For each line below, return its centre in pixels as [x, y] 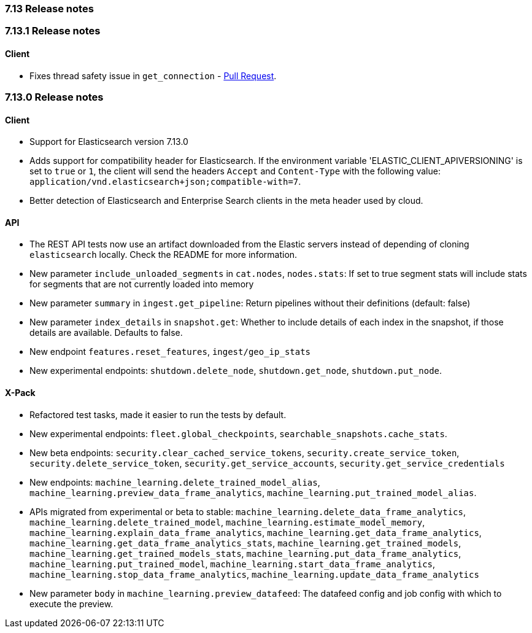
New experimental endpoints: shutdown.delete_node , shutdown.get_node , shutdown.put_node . [236, 371]
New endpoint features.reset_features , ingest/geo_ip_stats [170, 352]
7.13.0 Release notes [54, 97]
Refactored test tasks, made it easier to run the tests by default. [158, 414]
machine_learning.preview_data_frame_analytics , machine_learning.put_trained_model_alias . [253, 492]
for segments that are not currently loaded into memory [142, 284]
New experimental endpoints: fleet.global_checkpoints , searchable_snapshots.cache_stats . [238, 433]
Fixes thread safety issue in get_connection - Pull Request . [153, 76]
